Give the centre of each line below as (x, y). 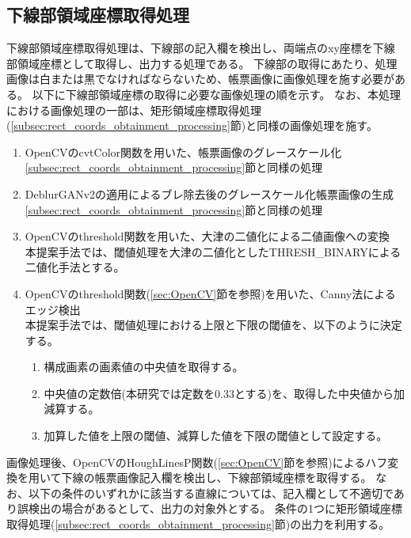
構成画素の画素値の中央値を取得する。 (144, 367)
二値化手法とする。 (75, 267)
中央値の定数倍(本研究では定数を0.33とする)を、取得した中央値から (219, 393)
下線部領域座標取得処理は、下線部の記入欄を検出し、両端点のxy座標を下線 (201, 48)
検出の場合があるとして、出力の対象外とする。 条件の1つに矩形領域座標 (215, 508)
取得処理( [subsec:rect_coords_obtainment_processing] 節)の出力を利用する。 (198, 524)
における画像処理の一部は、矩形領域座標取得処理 (134, 110)
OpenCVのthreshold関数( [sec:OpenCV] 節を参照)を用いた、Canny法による (210, 293)
